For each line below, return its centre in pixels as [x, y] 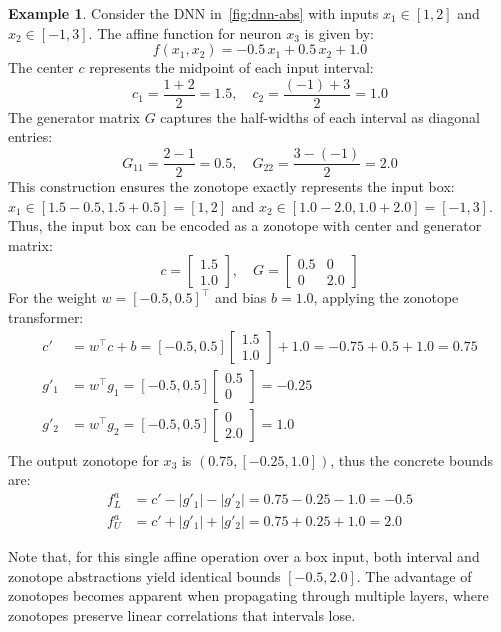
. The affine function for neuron [185, 32]
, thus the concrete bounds [412, 459]
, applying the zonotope [386, 297]
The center [41, 67]
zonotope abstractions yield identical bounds [144, 575]
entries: [30, 136]
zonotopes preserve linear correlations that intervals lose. [182, 614]
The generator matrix [74, 116]
